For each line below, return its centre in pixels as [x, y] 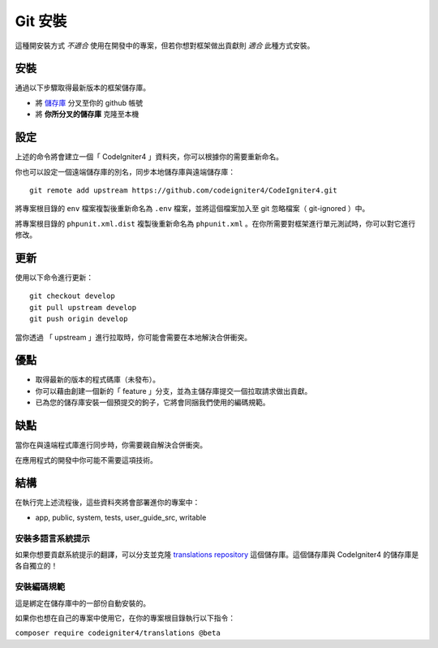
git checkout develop [72, 296]
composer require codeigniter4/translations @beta [118, 633]
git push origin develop [79, 319]
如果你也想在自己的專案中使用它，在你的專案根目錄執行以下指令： [125, 618]
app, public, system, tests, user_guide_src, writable [121, 517]
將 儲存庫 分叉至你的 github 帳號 [89, 102]
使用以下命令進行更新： [54, 277]
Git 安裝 [41, 21]
